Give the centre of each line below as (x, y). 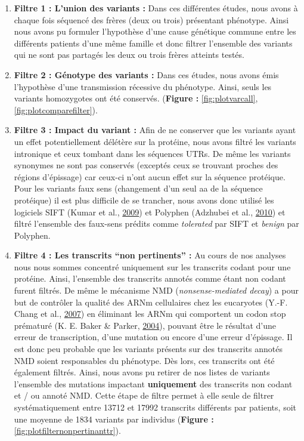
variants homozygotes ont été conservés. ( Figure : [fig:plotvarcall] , (136, 98)
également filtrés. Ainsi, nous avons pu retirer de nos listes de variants (142, 372)
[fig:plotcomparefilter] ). (56, 110)
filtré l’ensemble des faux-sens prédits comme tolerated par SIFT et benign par (156, 223)
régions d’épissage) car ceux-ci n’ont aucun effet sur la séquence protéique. (150, 176)
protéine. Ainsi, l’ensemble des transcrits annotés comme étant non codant (150, 278)
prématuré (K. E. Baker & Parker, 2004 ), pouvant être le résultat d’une (145, 325)
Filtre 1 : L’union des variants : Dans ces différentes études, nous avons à (156, 8)
